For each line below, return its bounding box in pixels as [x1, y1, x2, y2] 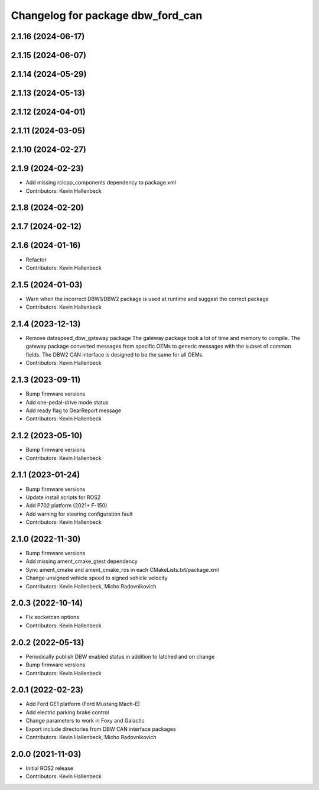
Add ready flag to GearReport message [25, 407, 121, 414]
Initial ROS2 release [25, 765, 74, 772]
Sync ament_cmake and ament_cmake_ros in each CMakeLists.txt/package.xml [25, 566, 219, 573]
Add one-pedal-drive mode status [25, 399, 109, 406]
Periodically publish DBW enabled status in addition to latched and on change [25, 653, 215, 660]
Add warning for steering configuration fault [25, 510, 133, 517]
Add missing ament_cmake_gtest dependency [25, 558, 138, 565]
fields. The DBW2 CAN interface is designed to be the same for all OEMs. [25, 351, 204, 358]
